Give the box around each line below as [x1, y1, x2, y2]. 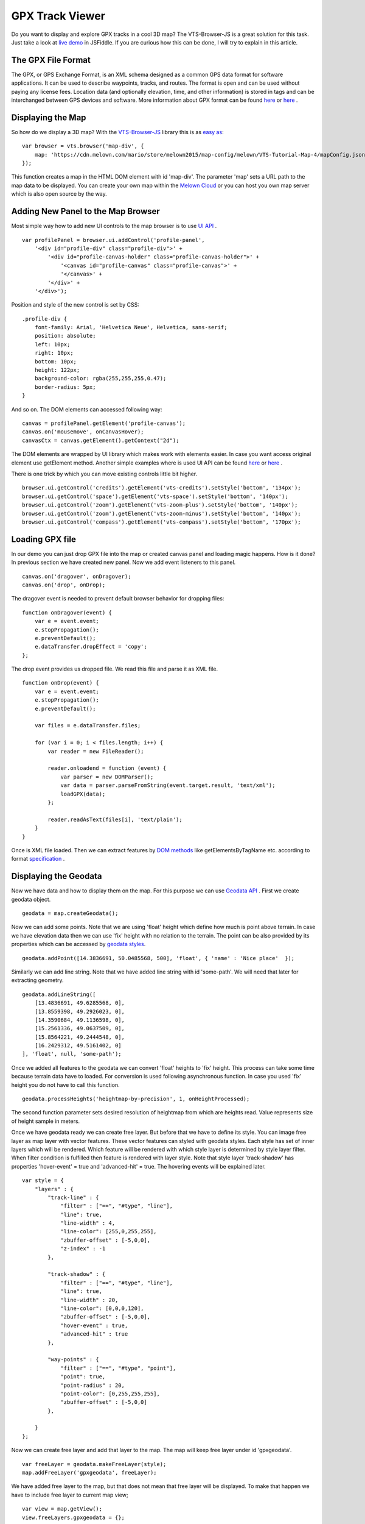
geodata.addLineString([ [22, 991, 96, 998]
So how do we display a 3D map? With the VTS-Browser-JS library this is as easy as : [11, 128, 224, 135]
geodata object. [11, 896, 51, 903]
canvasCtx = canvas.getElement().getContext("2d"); [22, 436, 179, 444]
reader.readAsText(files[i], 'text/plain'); [47, 816, 182, 823]
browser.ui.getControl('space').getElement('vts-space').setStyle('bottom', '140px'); [22, 493, 288, 500]
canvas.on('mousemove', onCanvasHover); [22, 429, 144, 435]
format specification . [11, 855, 65, 863]
